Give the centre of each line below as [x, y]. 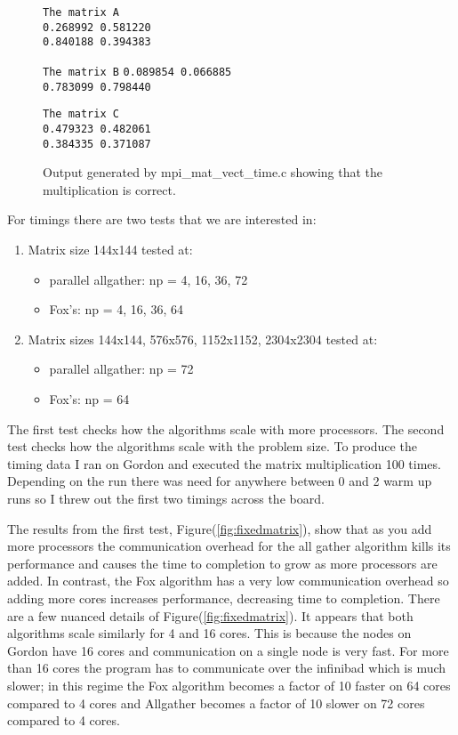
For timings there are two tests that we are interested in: [162, 219]
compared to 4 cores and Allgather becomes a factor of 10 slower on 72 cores [216, 703]
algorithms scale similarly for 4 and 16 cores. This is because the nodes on [209, 633]
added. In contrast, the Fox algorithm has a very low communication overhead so [228, 581]
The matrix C [81, 114]
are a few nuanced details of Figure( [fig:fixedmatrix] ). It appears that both [210, 615]
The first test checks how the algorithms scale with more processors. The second [226, 428]
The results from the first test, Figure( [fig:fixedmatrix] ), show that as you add [220, 528]
